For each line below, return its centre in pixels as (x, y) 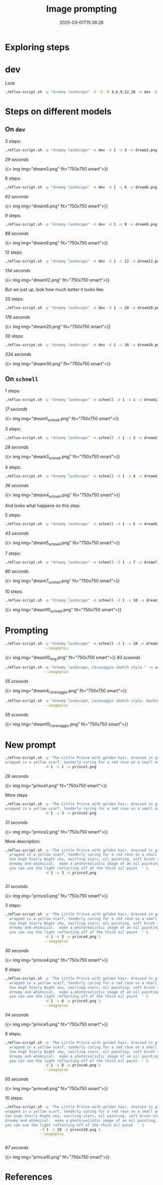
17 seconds (16, 409)
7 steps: (13, 553)
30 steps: (15, 336)
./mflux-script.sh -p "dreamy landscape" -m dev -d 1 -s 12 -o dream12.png (83, 262)
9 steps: (13, 215)
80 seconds (17, 571)
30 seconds (17, 950)
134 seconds (18, 271)
